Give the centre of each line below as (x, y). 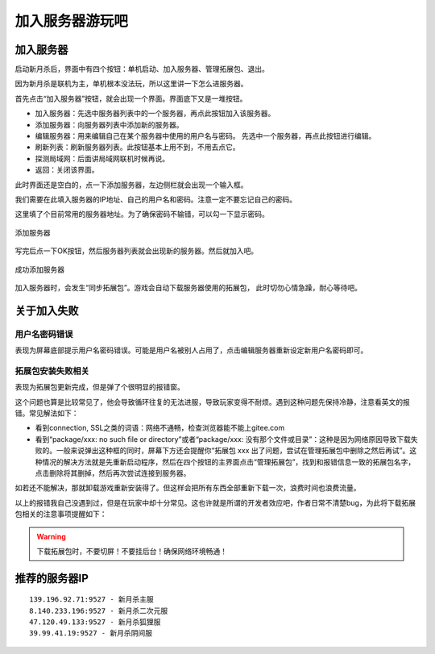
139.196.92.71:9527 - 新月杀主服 (92, 600)
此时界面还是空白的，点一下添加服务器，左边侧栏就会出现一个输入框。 (131, 185)
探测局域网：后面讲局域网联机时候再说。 (102, 158)
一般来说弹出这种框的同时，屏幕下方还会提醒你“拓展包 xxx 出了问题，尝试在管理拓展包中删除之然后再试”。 (233, 451)
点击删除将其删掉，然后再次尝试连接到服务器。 (113, 473)
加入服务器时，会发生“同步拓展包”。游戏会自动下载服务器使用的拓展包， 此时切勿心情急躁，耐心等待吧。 (188, 287)
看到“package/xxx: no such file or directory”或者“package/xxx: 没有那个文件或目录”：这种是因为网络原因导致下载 (223, 439)
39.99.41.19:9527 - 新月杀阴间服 (91, 633)
